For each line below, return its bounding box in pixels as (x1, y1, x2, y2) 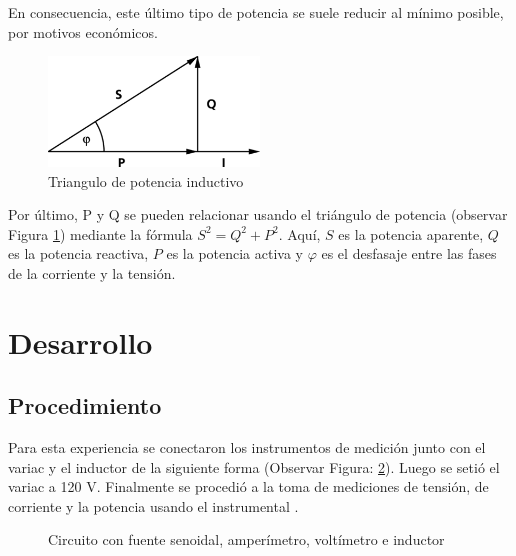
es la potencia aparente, (338, 223, 484, 244)
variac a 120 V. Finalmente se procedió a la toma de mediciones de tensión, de (8, 476, 489, 497)
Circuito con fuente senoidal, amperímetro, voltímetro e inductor (48, 529, 445, 550)
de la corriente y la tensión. (8, 262, 176, 283)
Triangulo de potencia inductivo (48, 170, 244, 191)
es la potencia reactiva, (8, 243, 149, 264)
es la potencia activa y (166, 243, 303, 264)
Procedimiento (8, 390, 162, 421)
